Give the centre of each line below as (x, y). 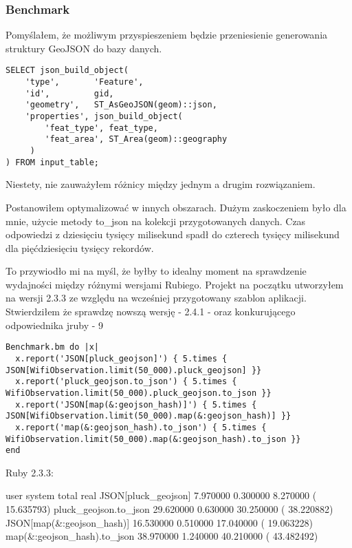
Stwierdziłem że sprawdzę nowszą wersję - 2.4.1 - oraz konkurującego (151, 312)
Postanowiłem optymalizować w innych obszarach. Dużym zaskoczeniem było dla (176, 207)
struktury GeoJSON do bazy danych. (84, 48)
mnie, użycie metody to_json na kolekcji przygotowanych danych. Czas (156, 221)
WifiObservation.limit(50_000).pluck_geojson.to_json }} (139, 393)
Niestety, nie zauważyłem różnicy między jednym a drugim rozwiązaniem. (161, 184)
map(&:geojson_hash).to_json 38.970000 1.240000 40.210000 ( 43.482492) (162, 536)
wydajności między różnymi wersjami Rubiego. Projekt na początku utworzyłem (175, 284)
